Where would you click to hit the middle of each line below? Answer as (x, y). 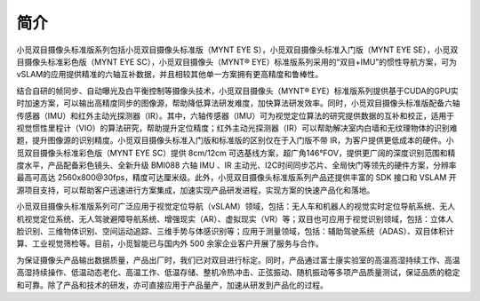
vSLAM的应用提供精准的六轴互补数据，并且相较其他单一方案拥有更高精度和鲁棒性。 (170, 75)
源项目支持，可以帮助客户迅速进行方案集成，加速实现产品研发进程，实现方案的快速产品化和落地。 (196, 190)
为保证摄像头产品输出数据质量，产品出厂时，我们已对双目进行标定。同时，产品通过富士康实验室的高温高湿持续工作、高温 (238, 260)
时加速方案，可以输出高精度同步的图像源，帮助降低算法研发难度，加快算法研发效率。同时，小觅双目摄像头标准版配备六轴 (238, 103)
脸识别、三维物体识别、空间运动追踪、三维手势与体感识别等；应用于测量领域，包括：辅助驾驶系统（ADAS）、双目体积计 (235, 232)
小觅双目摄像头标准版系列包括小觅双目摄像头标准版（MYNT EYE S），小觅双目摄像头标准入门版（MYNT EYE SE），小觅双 (237, 50)
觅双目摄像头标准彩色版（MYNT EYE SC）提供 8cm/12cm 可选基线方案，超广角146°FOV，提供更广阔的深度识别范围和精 (236, 153)
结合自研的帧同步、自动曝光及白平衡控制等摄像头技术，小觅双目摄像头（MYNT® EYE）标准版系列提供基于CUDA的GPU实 (238, 91)
